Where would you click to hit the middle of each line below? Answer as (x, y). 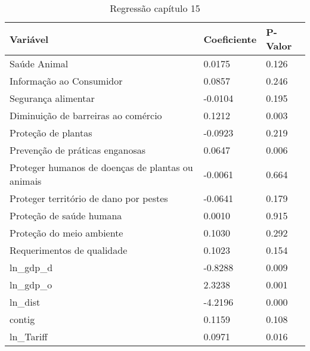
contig (22, 319)
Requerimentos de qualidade (69, 250)
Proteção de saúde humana (66, 215)
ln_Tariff (29, 336)
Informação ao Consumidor (66, 81)
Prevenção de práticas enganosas (78, 150)
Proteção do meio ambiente (66, 233)
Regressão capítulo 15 (155, 8)
